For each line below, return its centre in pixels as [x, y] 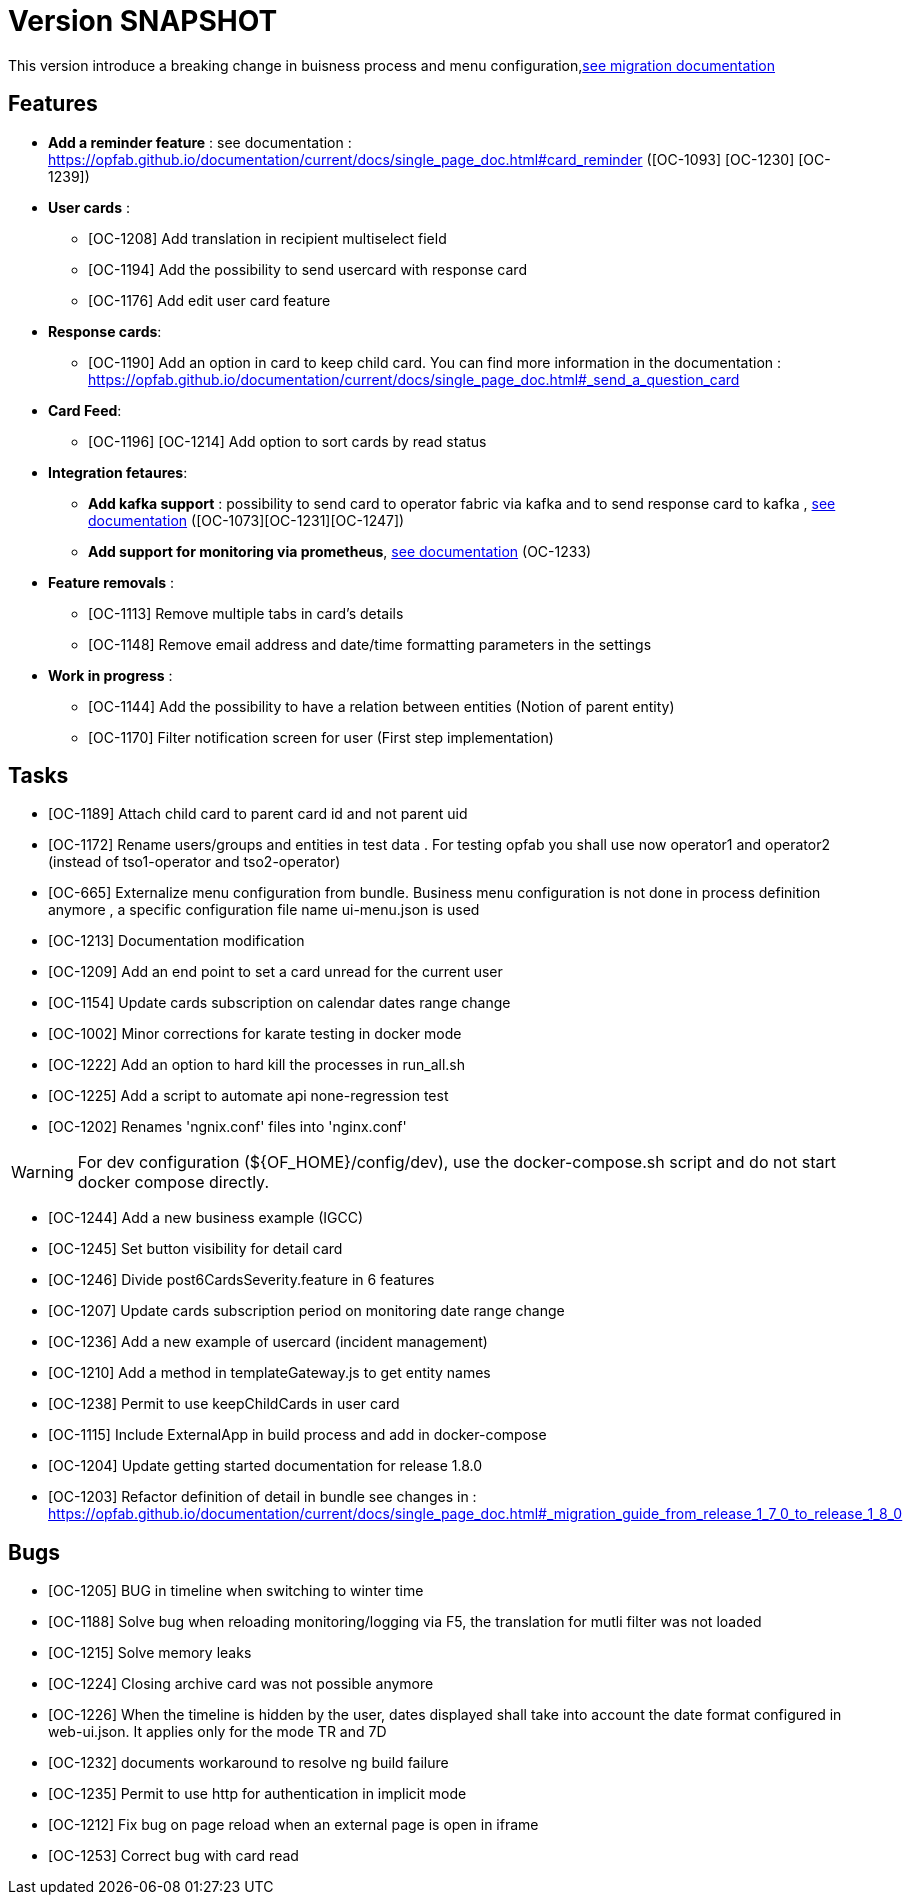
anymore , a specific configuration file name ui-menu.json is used [264, 910]
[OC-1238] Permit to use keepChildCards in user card [224, 1404]
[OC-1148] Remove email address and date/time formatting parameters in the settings [370, 644]
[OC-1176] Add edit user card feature [209, 300]
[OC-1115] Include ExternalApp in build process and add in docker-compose [297, 1435]
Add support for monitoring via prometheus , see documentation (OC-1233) [340, 551]
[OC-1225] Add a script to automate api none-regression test [248, 1096]
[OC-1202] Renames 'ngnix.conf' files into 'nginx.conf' [227, 1127]
